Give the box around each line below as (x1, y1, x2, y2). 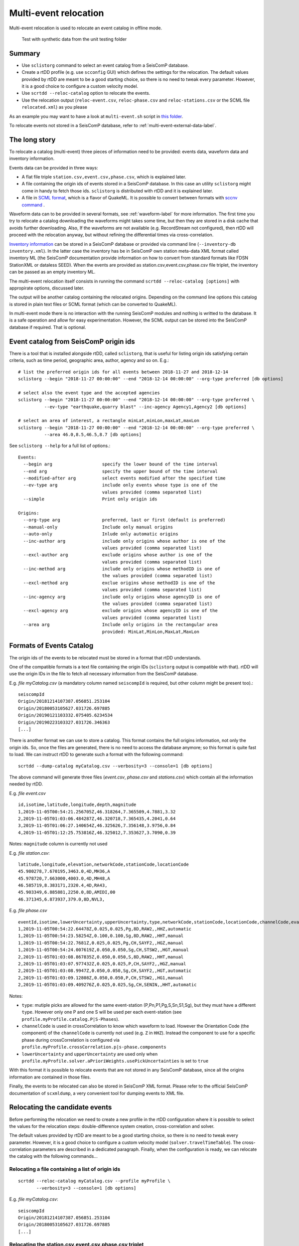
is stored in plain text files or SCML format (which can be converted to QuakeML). (9, 301, 177, 307)
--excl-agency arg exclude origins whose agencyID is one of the (23, 608, 218, 614)
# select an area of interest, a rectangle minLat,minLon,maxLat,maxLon (18, 418, 199, 424)
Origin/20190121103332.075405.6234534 (18, 713, 113, 718)
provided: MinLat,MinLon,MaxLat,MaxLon (102, 628, 199, 634)
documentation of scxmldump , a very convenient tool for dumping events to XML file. (9, 1090, 184, 1096)
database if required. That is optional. (9, 324, 86, 330)
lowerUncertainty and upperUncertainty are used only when (21, 1051, 158, 1057)
